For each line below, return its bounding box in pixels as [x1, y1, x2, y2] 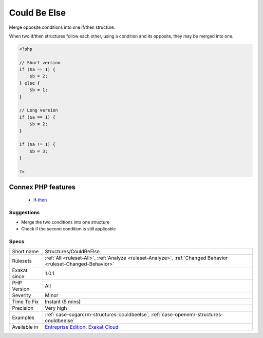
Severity [12, 292, 31, 299]
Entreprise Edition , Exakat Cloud [44, 323, 119, 330]
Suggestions [9, 209, 40, 216]
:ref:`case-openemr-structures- [151, 311, 224, 318]
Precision [12, 304, 34, 311]
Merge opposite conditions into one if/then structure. [9, 24, 115, 30]
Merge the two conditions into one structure [21, 219, 110, 225]
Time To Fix [12, 298, 39, 305]
